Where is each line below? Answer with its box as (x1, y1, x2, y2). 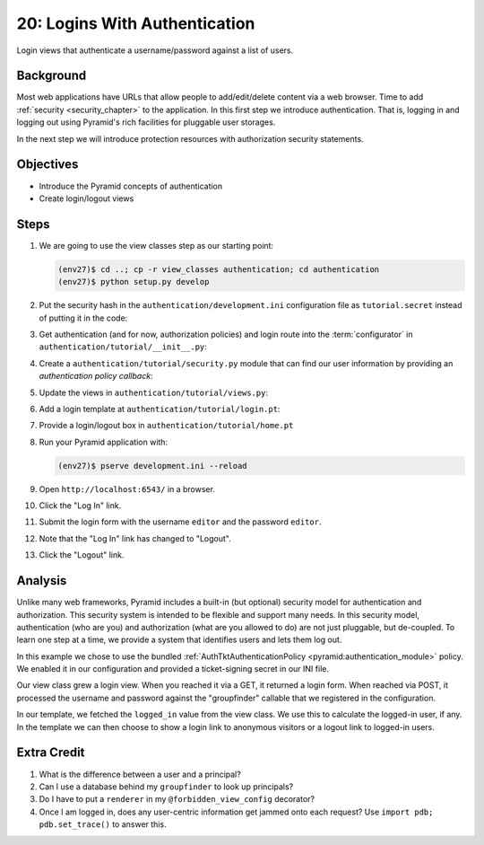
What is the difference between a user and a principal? (39, 769, 241, 779)
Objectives (16, 157, 79, 172)
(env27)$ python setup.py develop (57, 277, 210, 287)
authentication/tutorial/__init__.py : (39, 341, 208, 352)
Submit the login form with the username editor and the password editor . (39, 516, 322, 527)
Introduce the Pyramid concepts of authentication (39, 180, 223, 191)
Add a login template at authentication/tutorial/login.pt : (39, 403, 281, 414)
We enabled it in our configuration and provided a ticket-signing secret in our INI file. (16, 664, 329, 674)
